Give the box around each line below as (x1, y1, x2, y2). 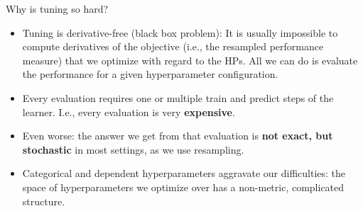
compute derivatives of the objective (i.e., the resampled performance (22, 39, 324, 54)
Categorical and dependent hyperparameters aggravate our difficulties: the (22, 166, 346, 181)
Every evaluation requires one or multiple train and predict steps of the (22, 90, 334, 105)
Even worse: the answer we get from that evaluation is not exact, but (22, 128, 333, 143)
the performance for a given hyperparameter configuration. (22, 67, 278, 81)
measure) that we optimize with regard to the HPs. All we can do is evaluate (22, 52, 358, 67)
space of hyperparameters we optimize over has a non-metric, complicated (22, 179, 345, 194)
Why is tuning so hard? (6, 1, 109, 16)
